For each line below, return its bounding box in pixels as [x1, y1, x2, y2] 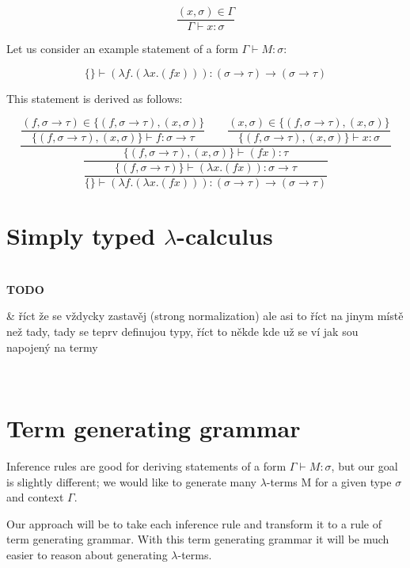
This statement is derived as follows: [6, 90, 183, 106]
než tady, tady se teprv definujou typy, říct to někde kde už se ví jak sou [6, 323, 359, 340]
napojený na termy [6, 338, 98, 355]
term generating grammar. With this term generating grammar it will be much [6, 531, 389, 547]
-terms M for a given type [266, 473, 392, 490]
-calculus [177, 219, 273, 252]
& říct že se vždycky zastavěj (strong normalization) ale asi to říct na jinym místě [6, 307, 404, 324]
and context [6, 489, 64, 505]
